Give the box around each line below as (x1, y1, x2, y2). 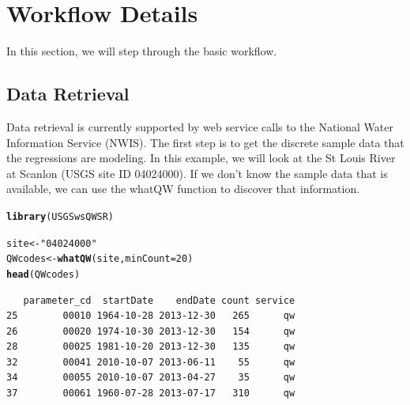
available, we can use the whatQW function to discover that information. (6, 180, 360, 197)
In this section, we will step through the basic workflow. (6, 43, 277, 59)
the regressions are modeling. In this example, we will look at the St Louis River (6, 150, 396, 166)
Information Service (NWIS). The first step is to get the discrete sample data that (6, 134, 404, 150)
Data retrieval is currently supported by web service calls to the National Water (6, 118, 393, 134)
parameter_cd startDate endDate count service (23, 294, 295, 306)
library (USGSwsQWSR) (6, 210, 115, 222)
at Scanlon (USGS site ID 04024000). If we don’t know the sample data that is (6, 165, 388, 181)
